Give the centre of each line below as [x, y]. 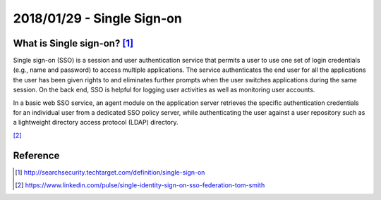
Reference [36, 155]
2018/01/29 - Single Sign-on [98, 18]
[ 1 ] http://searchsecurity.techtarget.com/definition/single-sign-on [110, 172]
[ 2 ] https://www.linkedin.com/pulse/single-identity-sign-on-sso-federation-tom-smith [140, 185]
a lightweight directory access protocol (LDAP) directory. [96, 123]
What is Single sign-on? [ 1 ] [73, 43]
